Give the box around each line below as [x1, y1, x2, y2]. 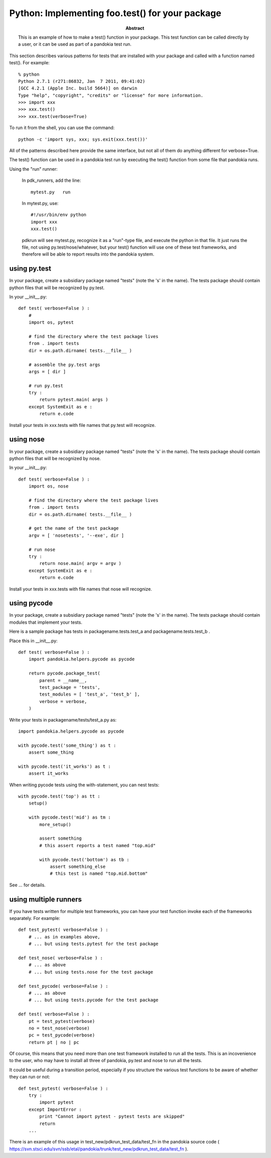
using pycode [9, 599, 53, 608]
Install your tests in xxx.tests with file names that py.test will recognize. [9, 422, 156, 428]
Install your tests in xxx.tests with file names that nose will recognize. [9, 586, 153, 592]
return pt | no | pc [28, 1039, 79, 1045]
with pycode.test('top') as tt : [18, 793, 100, 799]
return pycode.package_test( [28, 670, 100, 676]
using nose [9, 435, 45, 444]
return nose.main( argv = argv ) [39, 560, 121, 566]
